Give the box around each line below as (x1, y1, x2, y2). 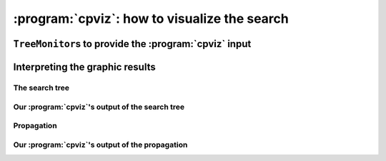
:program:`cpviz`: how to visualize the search (13, 11, 289, 26)
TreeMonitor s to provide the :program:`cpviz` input (13, 38, 252, 50)
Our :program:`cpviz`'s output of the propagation (13, 140, 188, 150)
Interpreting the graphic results (13, 61, 157, 73)
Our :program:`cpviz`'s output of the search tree (13, 102, 185, 112)
